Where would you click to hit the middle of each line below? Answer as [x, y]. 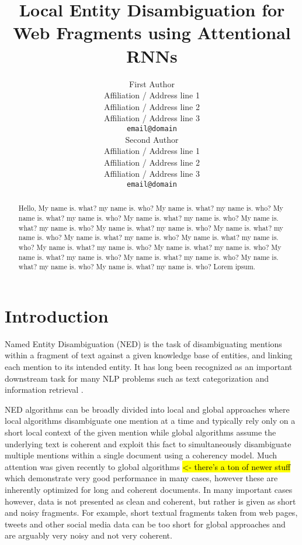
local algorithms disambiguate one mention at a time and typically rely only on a [150, 421]
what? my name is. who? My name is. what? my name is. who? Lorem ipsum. [137, 267]
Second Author [152, 139]
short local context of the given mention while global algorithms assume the [140, 432]
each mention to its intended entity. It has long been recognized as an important [149, 367]
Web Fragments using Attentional [152, 32]
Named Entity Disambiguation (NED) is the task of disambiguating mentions [143, 343]
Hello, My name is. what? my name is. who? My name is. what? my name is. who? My [151, 208]
